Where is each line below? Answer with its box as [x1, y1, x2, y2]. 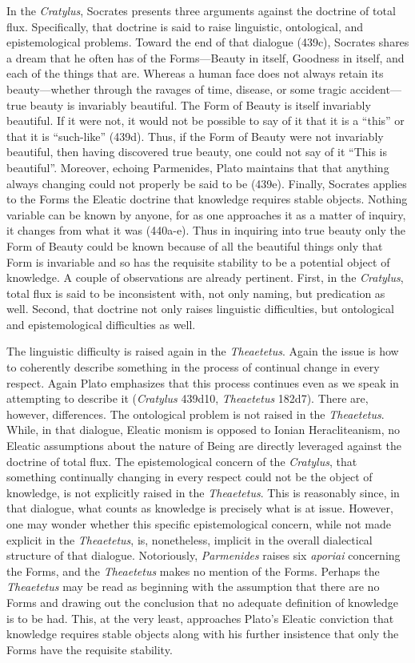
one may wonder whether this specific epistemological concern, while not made [6, 516, 391, 532]
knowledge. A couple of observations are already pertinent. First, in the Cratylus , [6, 269, 404, 286]
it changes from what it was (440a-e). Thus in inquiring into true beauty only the [6, 222, 405, 239]
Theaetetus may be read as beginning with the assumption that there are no [6, 578, 380, 595]
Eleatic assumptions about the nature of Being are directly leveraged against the [6, 437, 401, 454]
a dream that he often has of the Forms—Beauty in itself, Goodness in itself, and [6, 49, 405, 66]
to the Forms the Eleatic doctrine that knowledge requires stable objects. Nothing [6, 191, 408, 207]
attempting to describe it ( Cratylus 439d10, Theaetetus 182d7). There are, [6, 390, 369, 407]
